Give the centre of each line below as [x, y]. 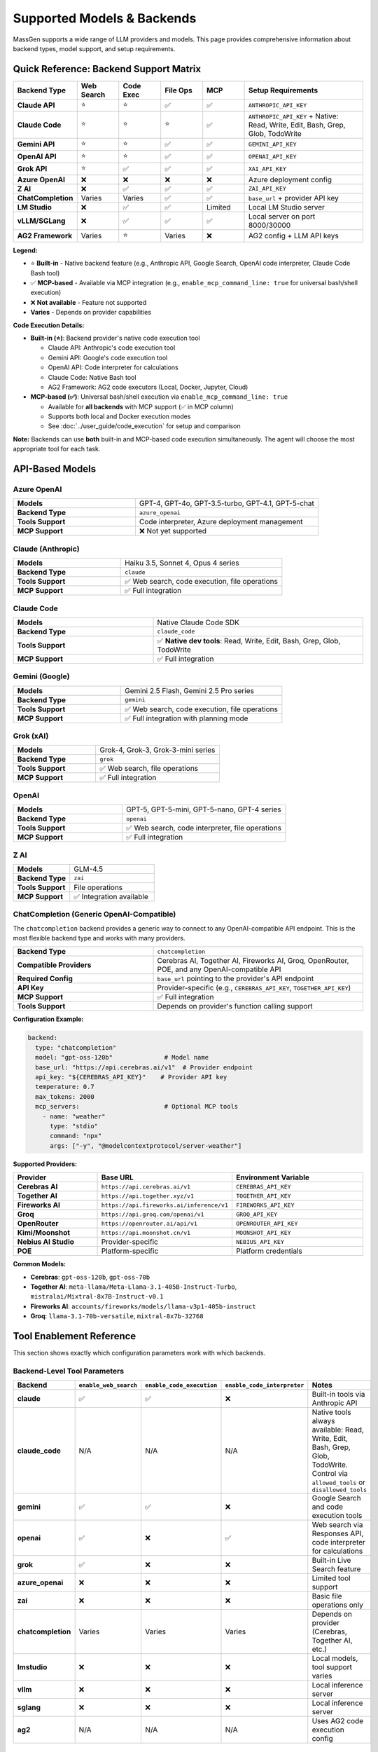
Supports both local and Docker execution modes [119, 416]
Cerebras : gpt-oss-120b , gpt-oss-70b [90, 1277]
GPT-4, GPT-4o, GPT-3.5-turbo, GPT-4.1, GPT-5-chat [227, 503]
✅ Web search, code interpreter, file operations [204, 828]
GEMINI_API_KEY [272, 144]
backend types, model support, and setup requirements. [94, 48]
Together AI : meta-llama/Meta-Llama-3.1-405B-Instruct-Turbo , [134, 1287]
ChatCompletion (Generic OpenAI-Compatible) [94, 915]
